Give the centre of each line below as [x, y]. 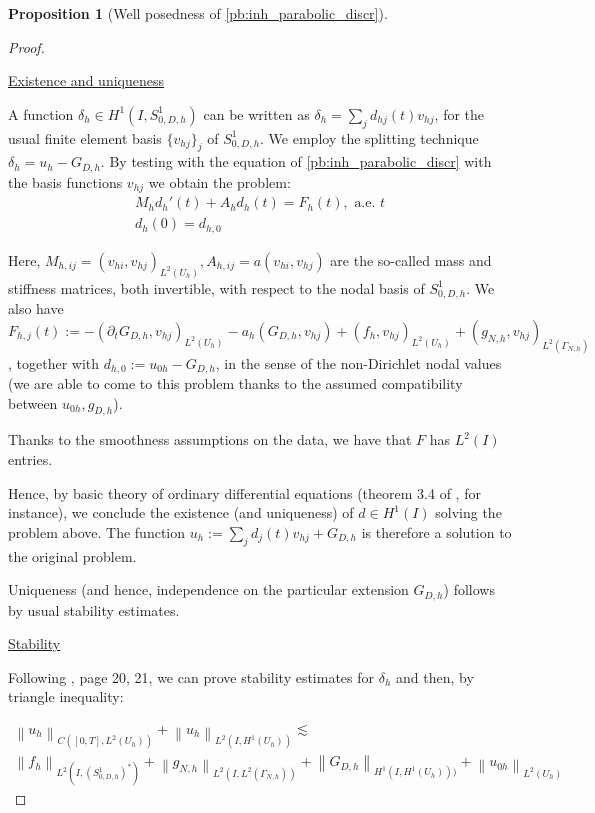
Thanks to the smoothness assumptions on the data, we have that [210, 439]
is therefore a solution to [436, 531]
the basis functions [65, 181]
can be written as [256, 113]
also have [36, 308]
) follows [469, 589]
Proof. [26, 46]
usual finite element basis [85, 137]
